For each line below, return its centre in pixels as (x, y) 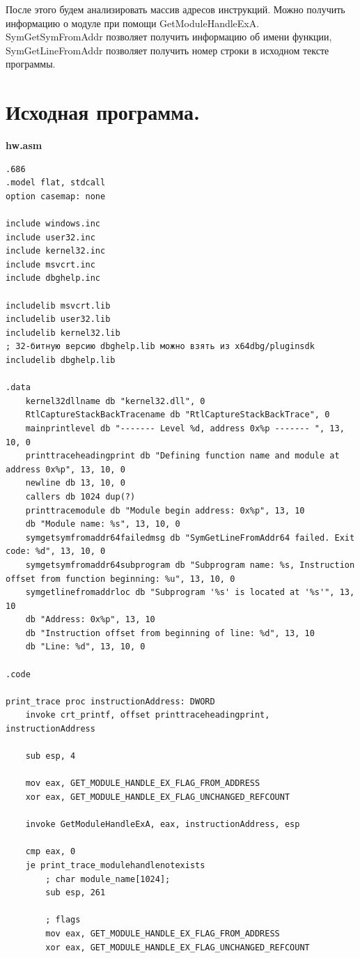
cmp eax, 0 (50, 852)
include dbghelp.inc (53, 278)
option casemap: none (56, 196)
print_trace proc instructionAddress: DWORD (110, 701)
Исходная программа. (103, 112)
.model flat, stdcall (56, 183)
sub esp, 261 (76, 893)
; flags (63, 920)
